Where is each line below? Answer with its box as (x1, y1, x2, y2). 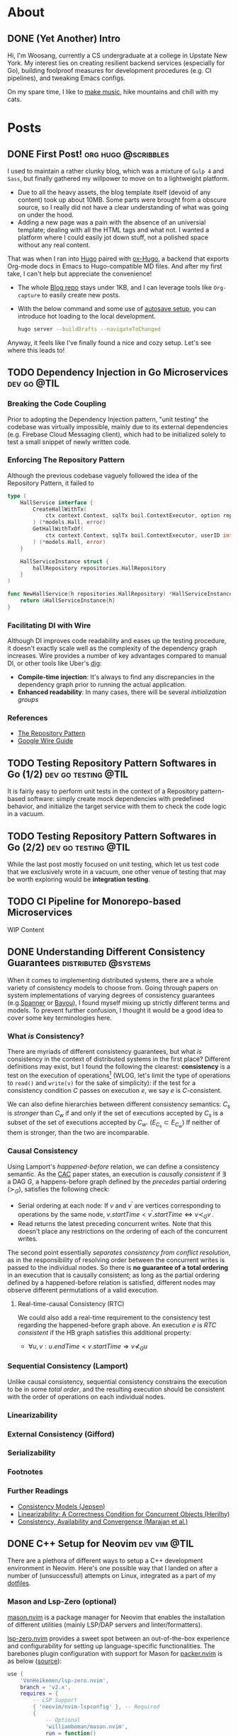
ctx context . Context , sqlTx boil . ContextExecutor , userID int (45, 532, 233, 539)
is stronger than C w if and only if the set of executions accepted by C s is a (7, 1109, 224, 1119)
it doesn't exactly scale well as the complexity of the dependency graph (7, 644, 217, 652)
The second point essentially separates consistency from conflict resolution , (7, 1248, 231, 1256)
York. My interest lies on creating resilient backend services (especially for (7, 59, 225, 67)
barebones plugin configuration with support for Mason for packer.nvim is (7, 1649, 223, 1657)
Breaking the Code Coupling (7, 399, 106, 409)
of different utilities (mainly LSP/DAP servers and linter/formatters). (7, 1620, 203, 1629)
